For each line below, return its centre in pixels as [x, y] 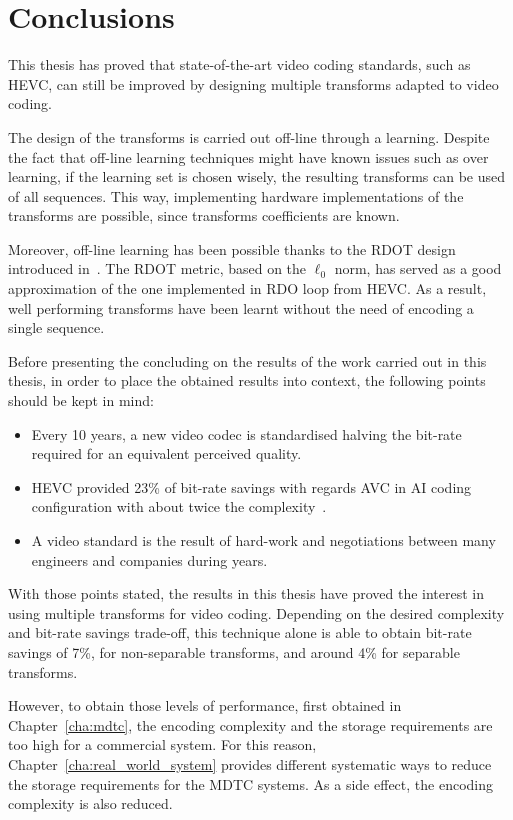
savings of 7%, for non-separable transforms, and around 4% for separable [234, 651]
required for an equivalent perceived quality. [166, 453]
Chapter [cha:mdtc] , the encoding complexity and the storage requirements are [250, 724]
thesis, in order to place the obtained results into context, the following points [247, 380]
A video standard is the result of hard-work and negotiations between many [263, 540]
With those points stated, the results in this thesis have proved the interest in [246, 593]
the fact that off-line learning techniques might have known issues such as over [248, 156]
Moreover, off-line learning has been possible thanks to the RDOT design [232, 248]
